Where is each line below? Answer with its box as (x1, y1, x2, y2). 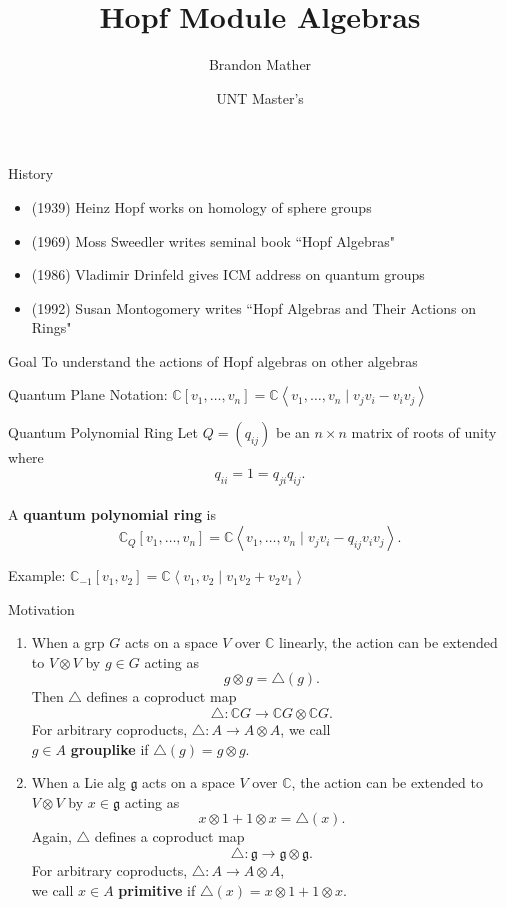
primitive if (118, 879, 196, 900)
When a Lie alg (31, 772, 126, 793)
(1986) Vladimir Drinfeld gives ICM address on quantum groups (31, 264, 425, 285)
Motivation (8, 598, 75, 619)
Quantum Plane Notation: (8, 384, 168, 405)
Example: (8, 565, 66, 586)
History (8, 163, 54, 184)
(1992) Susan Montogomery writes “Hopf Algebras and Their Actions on (31, 297, 476, 318)
